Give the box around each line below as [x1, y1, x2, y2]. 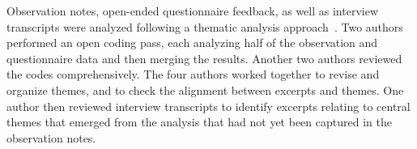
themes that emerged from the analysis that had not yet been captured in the [6, 113, 392, 130]
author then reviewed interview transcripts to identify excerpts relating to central [6, 97, 411, 114]
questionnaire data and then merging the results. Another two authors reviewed [6, 49, 402, 66]
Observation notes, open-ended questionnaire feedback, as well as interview [6, 2, 378, 19]
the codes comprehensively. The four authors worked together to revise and [6, 66, 380, 83]
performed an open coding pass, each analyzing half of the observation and [6, 34, 378, 51]
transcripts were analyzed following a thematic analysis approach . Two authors [6, 18, 403, 35]
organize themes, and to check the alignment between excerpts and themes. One [6, 81, 404, 98]
